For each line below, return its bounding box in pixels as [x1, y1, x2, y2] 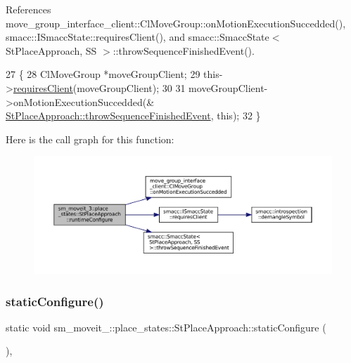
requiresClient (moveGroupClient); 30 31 [13, 80, 186, 95]
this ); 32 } [217, 108, 261, 123]
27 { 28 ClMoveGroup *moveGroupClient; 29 [6, 67, 200, 81]
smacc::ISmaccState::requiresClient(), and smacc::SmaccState [6, 29, 269, 44]
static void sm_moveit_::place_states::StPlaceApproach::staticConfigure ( [6, 319, 326, 334]
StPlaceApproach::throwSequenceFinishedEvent [6, 108, 211, 123]
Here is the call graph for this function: [6, 131, 174, 146]
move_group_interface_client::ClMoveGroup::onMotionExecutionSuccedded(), [6, 15, 346, 30]
